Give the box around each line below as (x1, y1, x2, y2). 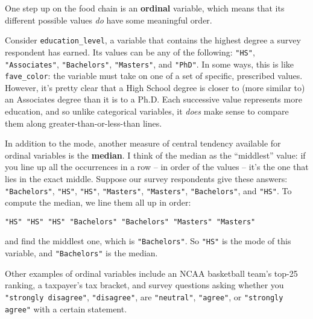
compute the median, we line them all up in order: (5, 196, 191, 209)
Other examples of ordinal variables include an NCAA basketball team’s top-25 (5, 267, 298, 279)
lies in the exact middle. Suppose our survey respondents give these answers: (5, 172, 288, 185)
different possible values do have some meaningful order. (5, 13, 212, 26)
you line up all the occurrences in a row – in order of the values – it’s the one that (5, 160, 309, 173)
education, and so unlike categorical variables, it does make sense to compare (5, 105, 289, 117)
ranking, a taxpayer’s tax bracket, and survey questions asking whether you (5, 279, 284, 291)
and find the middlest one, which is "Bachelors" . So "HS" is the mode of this (5, 235, 291, 247)
